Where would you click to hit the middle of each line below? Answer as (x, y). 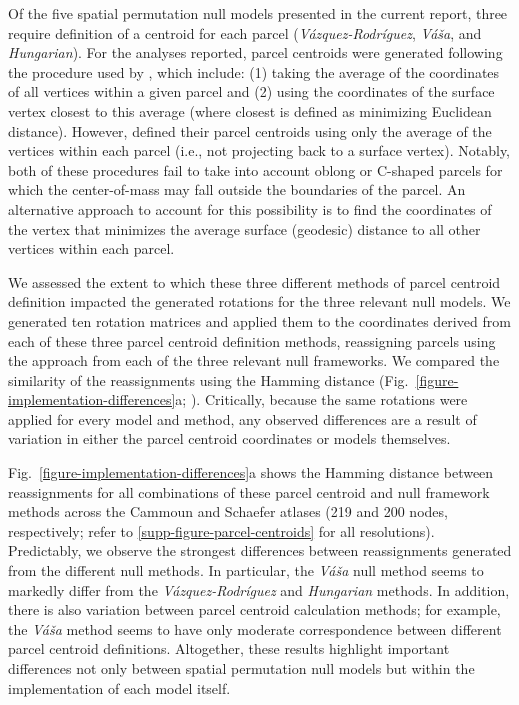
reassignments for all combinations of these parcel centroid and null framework (249, 491)
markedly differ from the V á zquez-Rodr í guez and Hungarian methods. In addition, (259, 589)
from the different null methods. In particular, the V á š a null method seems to (246, 570)
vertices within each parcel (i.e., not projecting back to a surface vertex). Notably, (259, 150)
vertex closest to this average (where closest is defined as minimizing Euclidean (250, 110)
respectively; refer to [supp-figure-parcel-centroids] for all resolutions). (221, 530)
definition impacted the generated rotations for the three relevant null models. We (259, 301)
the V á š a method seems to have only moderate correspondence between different (255, 628)
